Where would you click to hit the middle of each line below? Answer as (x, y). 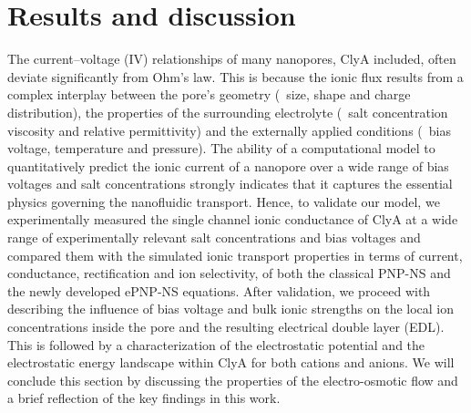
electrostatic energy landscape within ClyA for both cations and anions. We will (231, 362)
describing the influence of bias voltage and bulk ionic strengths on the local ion (231, 309)
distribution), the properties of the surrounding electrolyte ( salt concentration (228, 112)
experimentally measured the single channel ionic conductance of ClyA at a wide (233, 219)
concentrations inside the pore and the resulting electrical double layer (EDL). (226, 327)
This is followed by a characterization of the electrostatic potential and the (216, 344)
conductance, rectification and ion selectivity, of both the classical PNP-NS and (229, 273)
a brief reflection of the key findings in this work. (144, 398)
